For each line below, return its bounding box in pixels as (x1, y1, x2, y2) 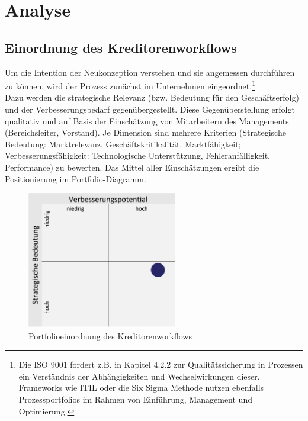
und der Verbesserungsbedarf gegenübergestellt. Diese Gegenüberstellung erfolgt (5, 103, 295, 115)
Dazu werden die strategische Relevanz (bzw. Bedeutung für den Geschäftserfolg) (5, 91, 299, 104)
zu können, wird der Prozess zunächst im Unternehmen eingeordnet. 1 (5, 78, 255, 92)
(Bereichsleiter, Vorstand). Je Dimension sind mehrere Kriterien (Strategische (5, 126, 286, 139)
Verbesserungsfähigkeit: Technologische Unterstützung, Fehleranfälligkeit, (5, 149, 270, 162)
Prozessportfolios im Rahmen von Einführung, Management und (18, 393, 252, 405)
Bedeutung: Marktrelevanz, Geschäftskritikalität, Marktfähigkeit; (5, 137, 241, 150)
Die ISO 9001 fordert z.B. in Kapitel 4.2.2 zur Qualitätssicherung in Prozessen (18, 358, 303, 371)
